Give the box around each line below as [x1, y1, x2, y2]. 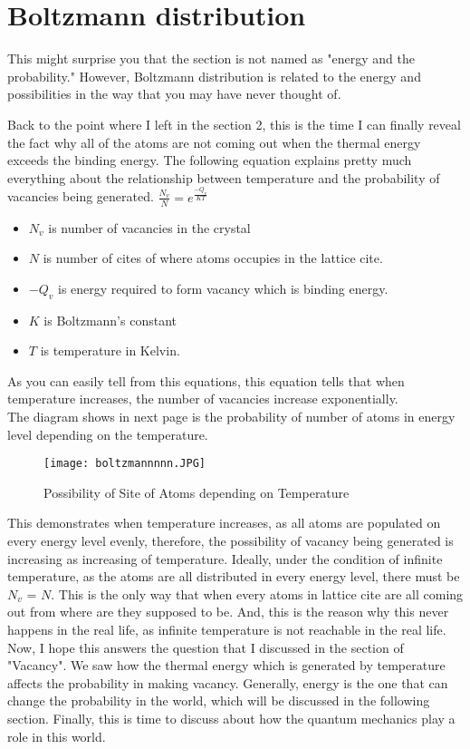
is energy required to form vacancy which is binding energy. [57, 278, 388, 297]
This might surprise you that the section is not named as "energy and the [7, 49, 415, 68]
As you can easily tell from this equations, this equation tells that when [7, 371, 405, 390]
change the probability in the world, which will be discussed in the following [7, 691, 430, 710]
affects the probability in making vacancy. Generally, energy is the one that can [7, 673, 448, 692]
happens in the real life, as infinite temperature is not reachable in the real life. [7, 619, 446, 638]
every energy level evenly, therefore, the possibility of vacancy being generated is [7, 530, 454, 550]
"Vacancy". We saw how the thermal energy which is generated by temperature [7, 656, 446, 675]
